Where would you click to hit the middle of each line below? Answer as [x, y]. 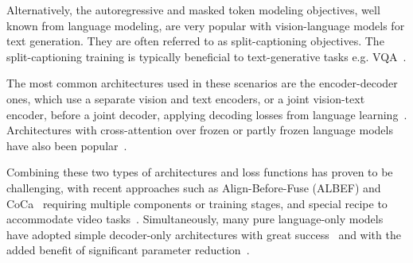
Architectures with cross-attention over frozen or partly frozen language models [200, 130]
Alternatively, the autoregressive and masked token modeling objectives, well [193, 10]
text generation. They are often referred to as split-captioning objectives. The [195, 41]
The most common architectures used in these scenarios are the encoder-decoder [202, 83]
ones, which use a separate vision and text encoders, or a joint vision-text [186, 98]
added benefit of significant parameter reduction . [128, 250]
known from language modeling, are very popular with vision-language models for [206, 25]
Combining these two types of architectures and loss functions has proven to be [200, 172]
